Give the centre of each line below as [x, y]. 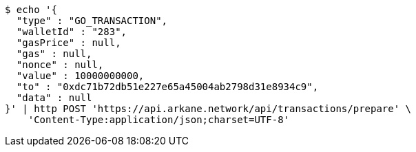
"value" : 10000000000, [80, 76]
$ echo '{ [31, 10]
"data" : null [54, 98]
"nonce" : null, [60, 65]
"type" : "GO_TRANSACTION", [92, 21]
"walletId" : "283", [72, 32]
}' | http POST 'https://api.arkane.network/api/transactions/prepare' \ [208, 109]
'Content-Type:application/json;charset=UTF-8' [159, 120]
